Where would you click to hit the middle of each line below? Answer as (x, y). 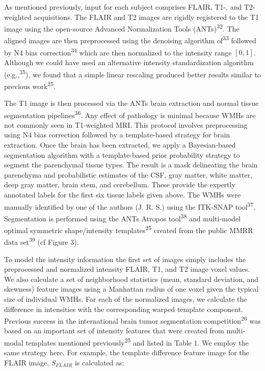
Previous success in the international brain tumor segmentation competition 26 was (132, 320)
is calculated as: (99, 362)
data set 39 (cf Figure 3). (42, 241)
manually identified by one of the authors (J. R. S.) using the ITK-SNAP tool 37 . (130, 206)
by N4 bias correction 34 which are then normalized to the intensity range (118, 51)
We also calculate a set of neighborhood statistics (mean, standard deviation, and (131, 279)
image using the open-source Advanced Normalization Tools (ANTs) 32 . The (122, 28)
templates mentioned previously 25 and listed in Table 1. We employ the (137, 342)
